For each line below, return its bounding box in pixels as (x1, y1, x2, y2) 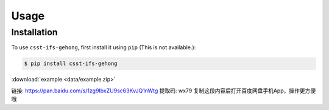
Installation (11, 27, 58, 38)
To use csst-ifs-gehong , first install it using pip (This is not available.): (11, 44, 196, 51)
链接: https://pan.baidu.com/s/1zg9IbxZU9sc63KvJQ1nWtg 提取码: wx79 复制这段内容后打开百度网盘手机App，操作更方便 (11, 87, 316, 94)
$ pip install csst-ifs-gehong (24, 60, 118, 67)
